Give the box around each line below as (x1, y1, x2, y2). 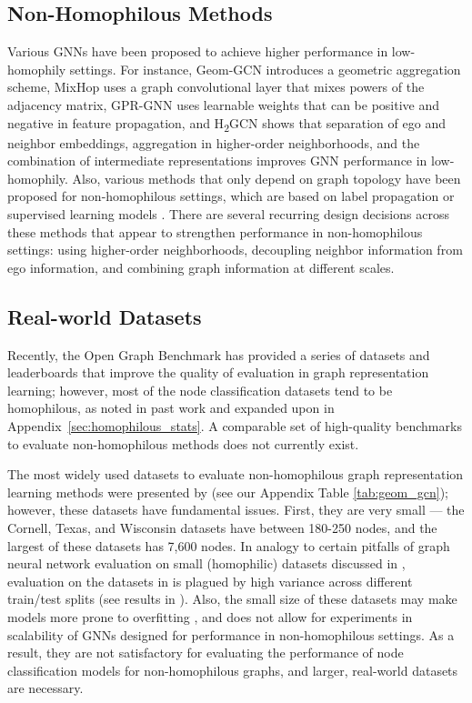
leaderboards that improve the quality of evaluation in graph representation (7, 363, 429, 382)
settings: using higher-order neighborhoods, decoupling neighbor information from (7, 240, 463, 259)
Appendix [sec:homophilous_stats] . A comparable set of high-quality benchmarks (7, 417, 462, 436)
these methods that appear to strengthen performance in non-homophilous (7, 222, 423, 241)
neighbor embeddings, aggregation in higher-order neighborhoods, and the (7, 133, 420, 152)
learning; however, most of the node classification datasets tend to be (7, 380, 393, 399)
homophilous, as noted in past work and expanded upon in (7, 398, 335, 417)
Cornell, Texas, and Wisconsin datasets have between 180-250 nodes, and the (7, 518, 437, 537)
